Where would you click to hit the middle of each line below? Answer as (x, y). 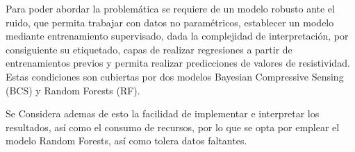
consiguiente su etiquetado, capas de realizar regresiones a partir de (149, 49)
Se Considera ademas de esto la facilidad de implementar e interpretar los (163, 113)
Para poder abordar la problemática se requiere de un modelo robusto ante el (170, 8)
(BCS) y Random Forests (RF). (73, 90)
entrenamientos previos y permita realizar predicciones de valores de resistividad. (178, 63)
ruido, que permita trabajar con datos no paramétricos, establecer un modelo (170, 22)
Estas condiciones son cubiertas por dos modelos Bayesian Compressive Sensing (175, 76)
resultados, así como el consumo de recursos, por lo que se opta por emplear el (173, 127)
